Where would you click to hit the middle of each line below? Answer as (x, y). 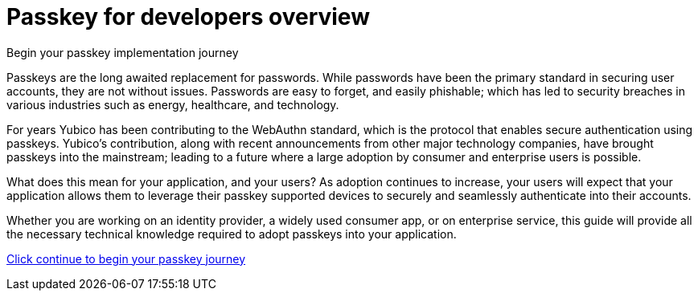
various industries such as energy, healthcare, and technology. (173, 104)
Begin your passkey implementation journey (123, 52)
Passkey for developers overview (188, 17)
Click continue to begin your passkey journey (126, 258)
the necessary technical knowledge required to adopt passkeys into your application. (232, 234)
